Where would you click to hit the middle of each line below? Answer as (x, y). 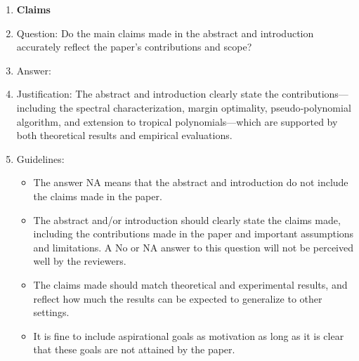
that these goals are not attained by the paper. (134, 349)
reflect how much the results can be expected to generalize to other (178, 298)
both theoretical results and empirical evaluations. (124, 135)
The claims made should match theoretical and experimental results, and (190, 284)
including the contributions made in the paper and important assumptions (194, 234)
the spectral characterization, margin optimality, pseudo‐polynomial (205, 107)
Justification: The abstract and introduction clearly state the (148, 94)
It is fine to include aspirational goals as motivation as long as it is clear (189, 335)
